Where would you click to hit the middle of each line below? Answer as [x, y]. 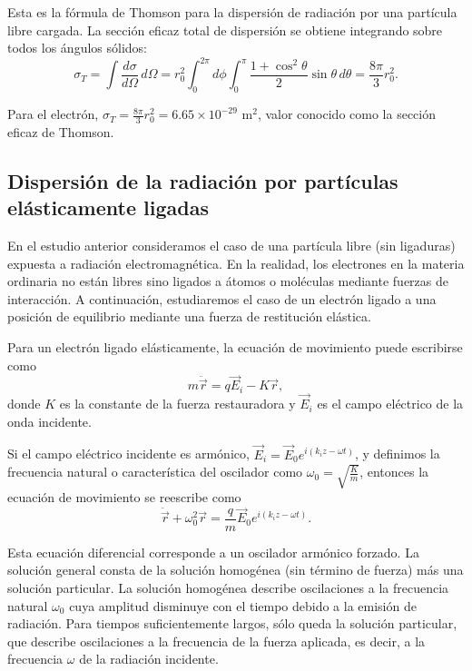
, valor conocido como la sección [346, 114]
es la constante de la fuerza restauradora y [177, 404]
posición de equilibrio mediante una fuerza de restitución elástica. [189, 316]
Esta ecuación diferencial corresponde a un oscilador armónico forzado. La [213, 552]
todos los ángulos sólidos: [77, 48]
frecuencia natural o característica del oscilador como [155, 472]
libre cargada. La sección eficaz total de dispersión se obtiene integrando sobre [225, 30]
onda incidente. [49, 421]
